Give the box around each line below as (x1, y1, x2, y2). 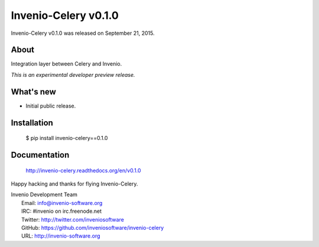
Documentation (11, 149, 70, 160)
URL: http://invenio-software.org (21, 232, 100, 239)
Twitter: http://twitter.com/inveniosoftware (21, 216, 124, 223)
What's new (11, 86, 56, 97)
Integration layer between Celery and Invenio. (11, 60, 122, 67)
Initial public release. (25, 102, 76, 109)
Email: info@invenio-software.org (21, 199, 103, 206)
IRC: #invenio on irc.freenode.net (21, 207, 102, 215)
